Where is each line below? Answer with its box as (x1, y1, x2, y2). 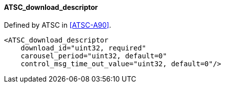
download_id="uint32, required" (20, 43, 146, 52)
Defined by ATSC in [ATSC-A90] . (4, 20, 112, 29)
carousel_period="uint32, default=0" (20, 51, 167, 60)
